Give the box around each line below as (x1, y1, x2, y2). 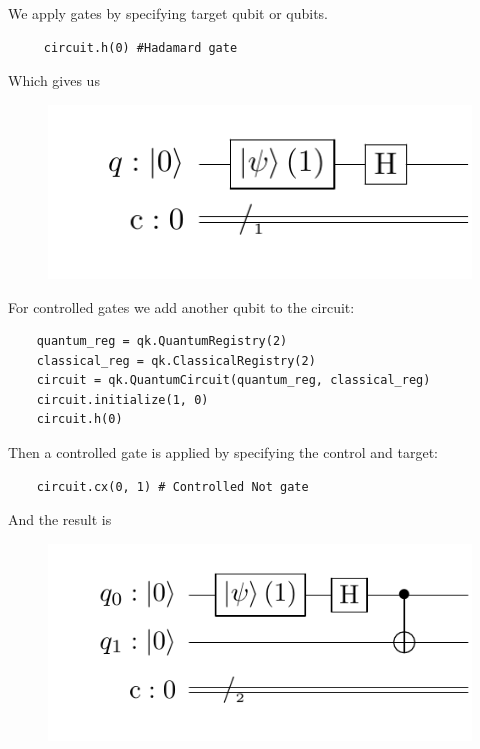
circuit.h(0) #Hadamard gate (43, 40, 238, 55)
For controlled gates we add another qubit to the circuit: (8, 296, 355, 317)
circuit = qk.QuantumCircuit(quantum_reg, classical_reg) (36, 373, 431, 388)
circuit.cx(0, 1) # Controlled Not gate (36, 479, 309, 494)
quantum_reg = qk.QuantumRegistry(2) (36, 334, 288, 349)
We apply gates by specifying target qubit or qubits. (8, 3, 329, 23)
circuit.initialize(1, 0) (36, 392, 209, 407)
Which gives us (8, 70, 100, 91)
